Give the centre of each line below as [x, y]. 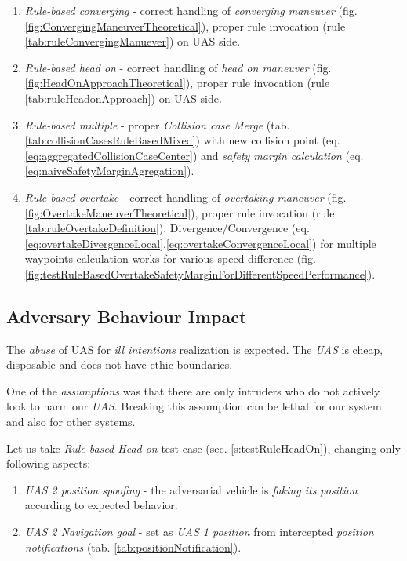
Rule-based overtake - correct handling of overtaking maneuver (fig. [185, 197]
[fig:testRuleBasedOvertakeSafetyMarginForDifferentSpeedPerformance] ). [200, 273]
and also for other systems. [71, 422]
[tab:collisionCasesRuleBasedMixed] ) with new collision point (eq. [182, 140]
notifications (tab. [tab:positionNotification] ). [133, 546]
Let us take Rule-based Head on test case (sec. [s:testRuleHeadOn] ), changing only [203, 448]
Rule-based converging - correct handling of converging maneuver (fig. [191, 10]
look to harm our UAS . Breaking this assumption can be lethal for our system [194, 406]
